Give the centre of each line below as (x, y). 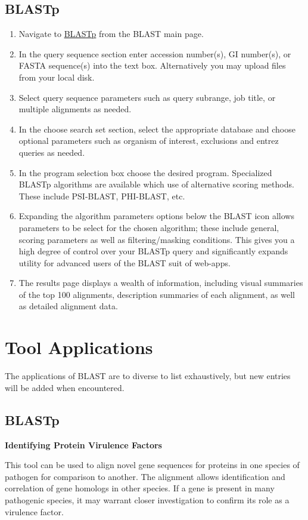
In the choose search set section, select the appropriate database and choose (157, 129)
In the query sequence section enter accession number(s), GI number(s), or (155, 53)
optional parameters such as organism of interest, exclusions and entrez (149, 141)
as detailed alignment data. (68, 306)
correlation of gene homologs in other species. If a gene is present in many (140, 488)
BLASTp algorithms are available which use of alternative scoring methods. (156, 184)
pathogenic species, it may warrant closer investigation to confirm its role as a (147, 499)
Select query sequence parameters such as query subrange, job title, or (147, 97)
